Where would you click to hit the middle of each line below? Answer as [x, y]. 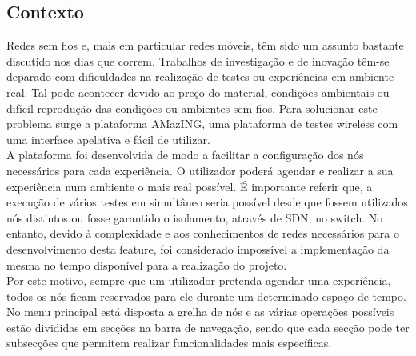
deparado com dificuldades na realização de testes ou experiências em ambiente [200, 76]
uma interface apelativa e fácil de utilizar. [108, 139]
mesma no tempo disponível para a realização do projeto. [147, 264]
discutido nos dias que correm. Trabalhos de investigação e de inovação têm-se [198, 60]
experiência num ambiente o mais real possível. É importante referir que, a [190, 186]
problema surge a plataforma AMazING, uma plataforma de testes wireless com [202, 124]
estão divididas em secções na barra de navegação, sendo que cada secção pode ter [208, 327]
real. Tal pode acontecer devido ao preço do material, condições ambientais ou [198, 92]
